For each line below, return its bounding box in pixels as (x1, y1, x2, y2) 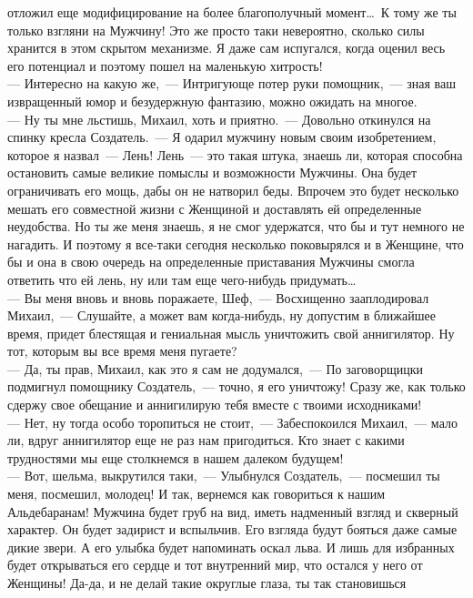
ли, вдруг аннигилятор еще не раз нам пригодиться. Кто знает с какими (7, 431, 405, 450)
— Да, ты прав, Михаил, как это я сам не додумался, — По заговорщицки (7, 359, 423, 378)
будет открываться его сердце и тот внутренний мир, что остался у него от (7, 555, 423, 574)
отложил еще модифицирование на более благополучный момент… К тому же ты (7, 3, 457, 21)
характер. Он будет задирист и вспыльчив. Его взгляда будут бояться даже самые (7, 520, 458, 539)
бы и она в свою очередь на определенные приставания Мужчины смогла (7, 252, 415, 271)
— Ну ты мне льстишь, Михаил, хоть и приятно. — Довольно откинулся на (7, 109, 431, 128)
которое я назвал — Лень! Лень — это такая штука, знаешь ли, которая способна (7, 145, 463, 164)
